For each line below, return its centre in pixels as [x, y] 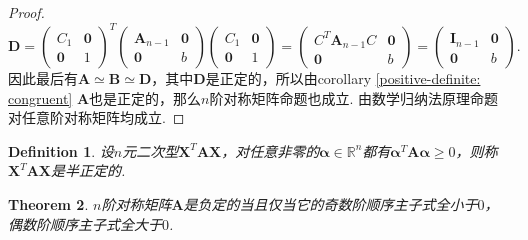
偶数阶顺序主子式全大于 [85, 223]
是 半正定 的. [88, 170]
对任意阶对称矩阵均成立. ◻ [96, 117]
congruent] [40, 97]
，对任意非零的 [270, 150]
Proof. [26, 12]
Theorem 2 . [48, 204]
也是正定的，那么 [145, 97]
